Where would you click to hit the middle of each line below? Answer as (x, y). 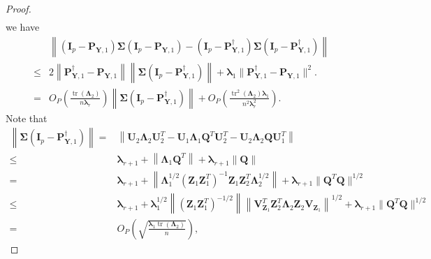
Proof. (19, 8)
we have (23, 27)
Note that (27, 118)
